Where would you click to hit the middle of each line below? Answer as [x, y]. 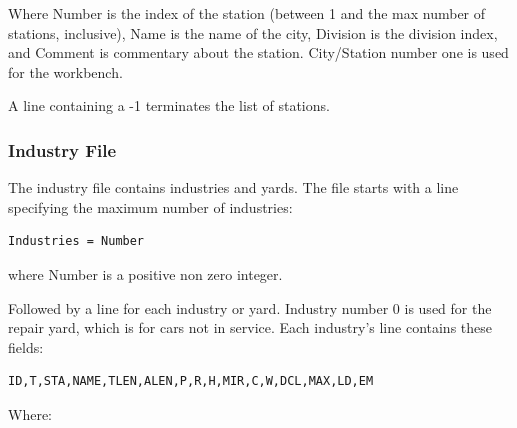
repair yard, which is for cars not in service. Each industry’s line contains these [250, 327]
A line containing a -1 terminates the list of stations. [169, 105]
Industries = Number [76, 241]
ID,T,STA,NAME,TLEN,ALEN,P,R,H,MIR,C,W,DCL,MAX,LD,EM [191, 381]
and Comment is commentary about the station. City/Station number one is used [258, 52]
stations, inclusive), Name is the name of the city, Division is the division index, [253, 32]
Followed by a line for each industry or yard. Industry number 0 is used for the [250, 307]
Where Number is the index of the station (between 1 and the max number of [247, 13]
